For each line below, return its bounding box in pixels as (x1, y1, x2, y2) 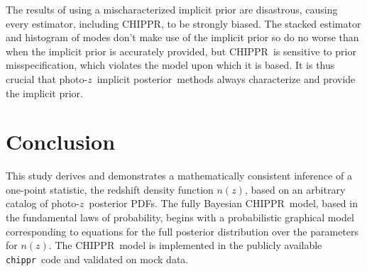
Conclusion (6, 127, 116, 156)
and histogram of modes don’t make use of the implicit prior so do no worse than (6, 30, 359, 45)
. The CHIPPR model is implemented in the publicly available (48, 238, 322, 253)
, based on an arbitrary (244, 182, 346, 197)
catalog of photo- (6, 196, 80, 211)
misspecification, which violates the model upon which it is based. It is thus (6, 57, 335, 72)
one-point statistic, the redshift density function (6, 182, 214, 197)
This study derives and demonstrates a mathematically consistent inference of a (6, 168, 352, 183)
